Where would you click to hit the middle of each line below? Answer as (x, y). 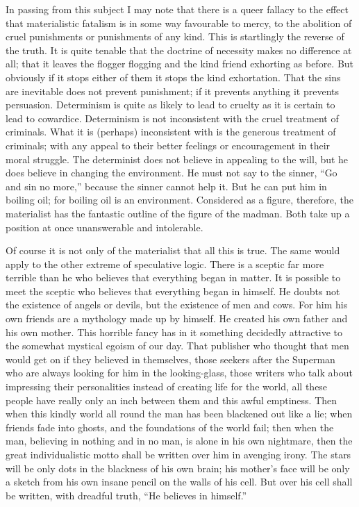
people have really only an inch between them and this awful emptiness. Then (172, 400)
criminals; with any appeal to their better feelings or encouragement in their (168, 145)
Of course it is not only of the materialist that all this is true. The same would (173, 250)
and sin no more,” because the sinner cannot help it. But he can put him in (166, 186)
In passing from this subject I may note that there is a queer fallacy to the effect (177, 9)
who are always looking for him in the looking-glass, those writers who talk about (179, 373)
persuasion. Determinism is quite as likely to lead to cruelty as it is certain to (170, 105)
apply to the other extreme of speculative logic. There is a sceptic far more (165, 264)
